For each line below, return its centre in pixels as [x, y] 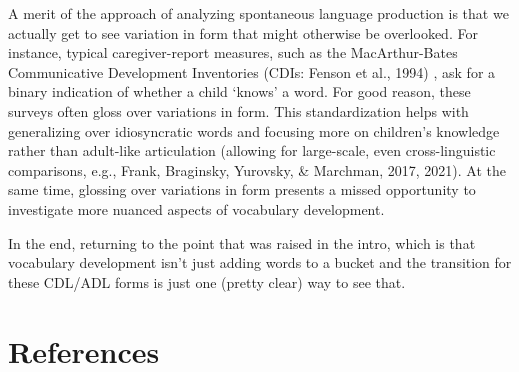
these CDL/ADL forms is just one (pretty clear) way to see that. [207, 281]
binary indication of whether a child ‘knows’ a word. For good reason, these [239, 91]
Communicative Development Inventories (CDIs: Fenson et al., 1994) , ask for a [252, 71]
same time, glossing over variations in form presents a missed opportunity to [242, 189]
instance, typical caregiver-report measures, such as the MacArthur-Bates [233, 52]
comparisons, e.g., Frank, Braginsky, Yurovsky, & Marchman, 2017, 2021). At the [257, 169]
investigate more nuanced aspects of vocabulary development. [196, 208]
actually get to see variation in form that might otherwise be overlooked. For [243, 32]
